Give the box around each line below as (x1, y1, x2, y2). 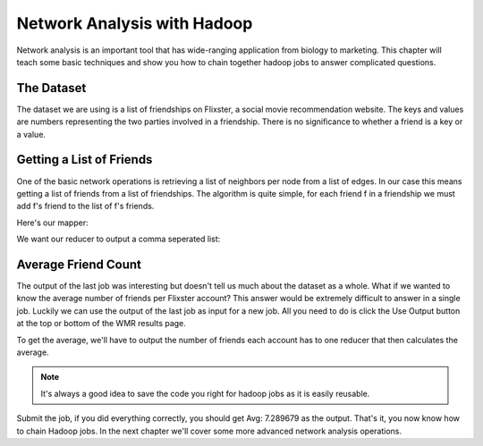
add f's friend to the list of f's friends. (16, 201, 155, 212)
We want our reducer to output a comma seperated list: (16, 233, 221, 245)
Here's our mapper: (16, 217, 89, 228)
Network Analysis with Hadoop (16, 13, 253, 33)
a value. (16, 129, 47, 139)
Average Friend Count (16, 257, 142, 272)
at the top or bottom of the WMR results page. (16, 318, 187, 329)
